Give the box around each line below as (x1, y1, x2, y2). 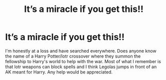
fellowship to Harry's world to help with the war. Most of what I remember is (5, 58, 161, 64)
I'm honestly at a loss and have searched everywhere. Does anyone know (5, 48, 157, 54)
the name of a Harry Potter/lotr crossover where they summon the (5, 53, 141, 59)
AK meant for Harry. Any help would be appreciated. (5, 69, 113, 75)
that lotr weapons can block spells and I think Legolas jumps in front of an (5, 64, 157, 70)
